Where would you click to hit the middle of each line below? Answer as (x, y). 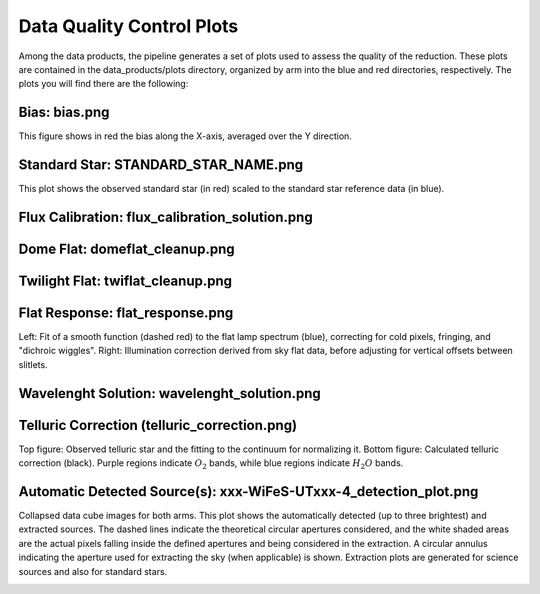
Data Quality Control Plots (128, 26)
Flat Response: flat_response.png (126, 313)
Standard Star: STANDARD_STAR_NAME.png (161, 165)
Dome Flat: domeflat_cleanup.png (126, 248)
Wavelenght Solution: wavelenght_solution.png (170, 393)
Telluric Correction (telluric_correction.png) (158, 425)
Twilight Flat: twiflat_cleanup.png (125, 280)
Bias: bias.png (64, 112)
